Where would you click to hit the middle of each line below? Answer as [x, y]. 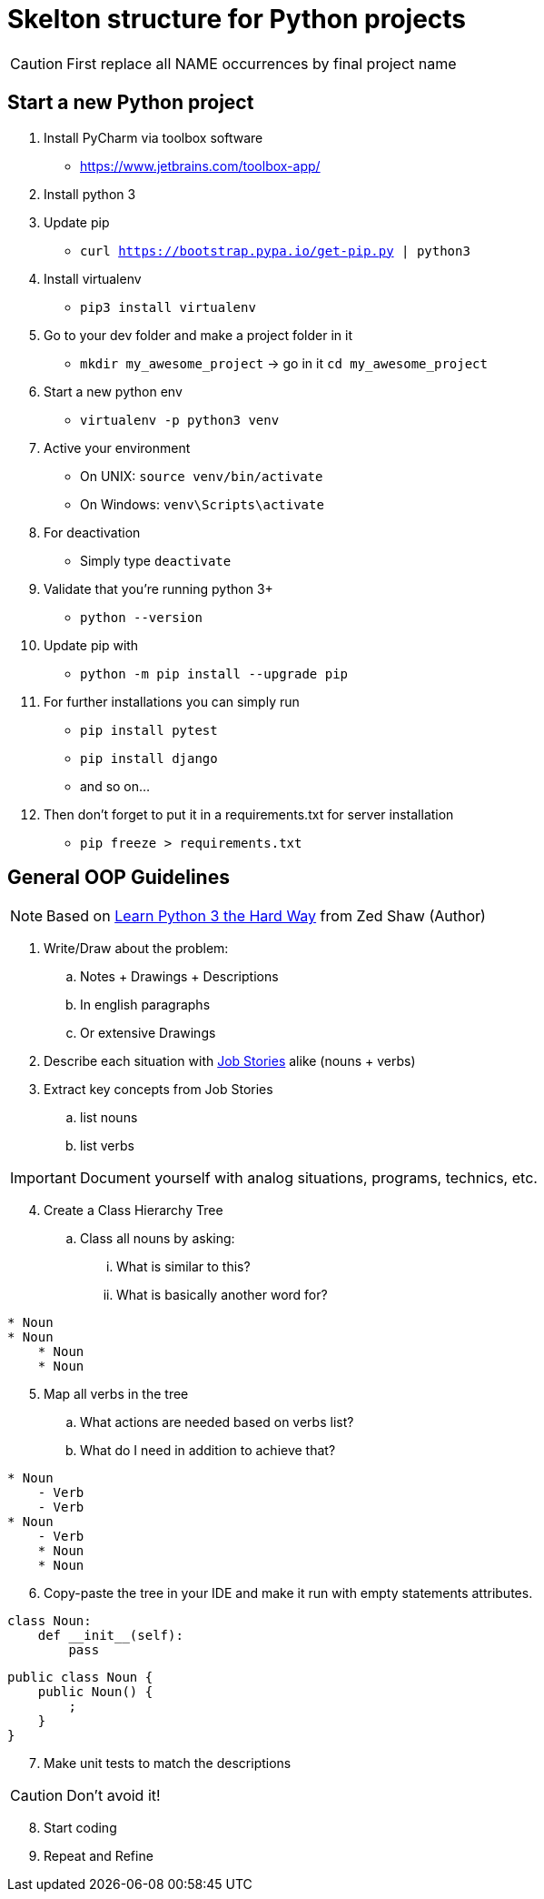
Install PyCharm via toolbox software [153, 137]
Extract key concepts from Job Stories [158, 1090]
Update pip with [91, 645]
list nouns [109, 1118]
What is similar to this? [183, 1267]
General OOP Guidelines [119, 878]
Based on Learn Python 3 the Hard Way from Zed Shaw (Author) [266, 916]
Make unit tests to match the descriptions [168, 1763]
